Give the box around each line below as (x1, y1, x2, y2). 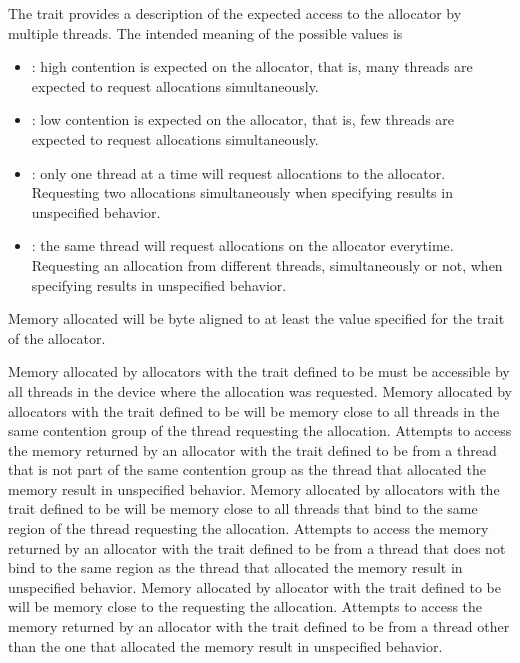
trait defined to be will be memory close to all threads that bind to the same (8, 498, 478, 519)
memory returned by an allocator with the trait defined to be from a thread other (8, 616, 510, 637)
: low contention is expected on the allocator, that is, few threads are (31, 109, 455, 130)
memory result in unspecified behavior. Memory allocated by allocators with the (8, 478, 500, 499)
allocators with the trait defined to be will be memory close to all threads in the (8, 400, 500, 421)
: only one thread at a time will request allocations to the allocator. (31, 162, 446, 183)
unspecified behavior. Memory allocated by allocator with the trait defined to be (8, 576, 501, 597)
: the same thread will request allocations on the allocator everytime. (31, 235, 454, 256)
